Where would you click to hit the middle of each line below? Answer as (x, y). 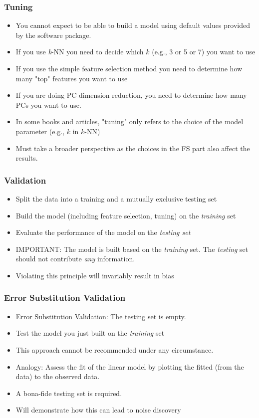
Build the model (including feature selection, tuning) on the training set (126, 215)
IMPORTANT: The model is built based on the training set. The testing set (132, 249)
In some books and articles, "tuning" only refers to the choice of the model (129, 121)
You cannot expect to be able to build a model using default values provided (133, 25)
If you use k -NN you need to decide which (80, 52)
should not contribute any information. (75, 259)
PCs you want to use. (48, 104)
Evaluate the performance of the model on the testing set (103, 232)
